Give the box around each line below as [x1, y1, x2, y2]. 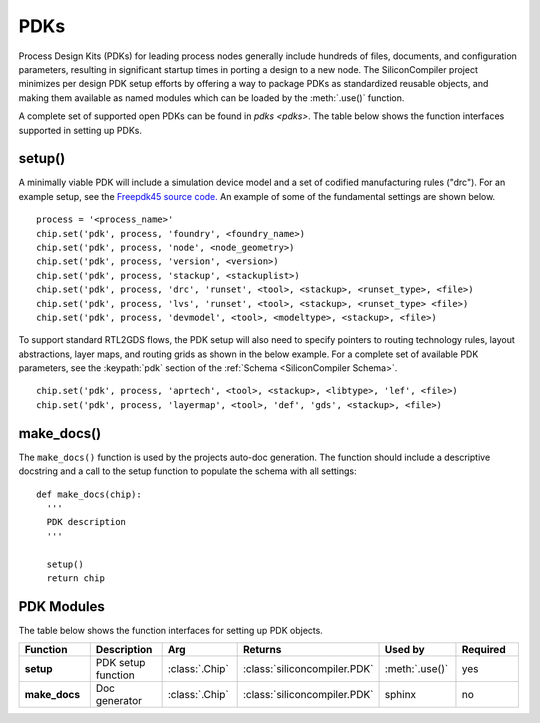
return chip [46, 572, 105, 584]
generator [95, 694, 142, 708]
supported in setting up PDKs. [18, 124, 142, 136]
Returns [242, 643, 282, 657]
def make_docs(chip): [36, 488, 142, 500]
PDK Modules [18, 598, 105, 615]
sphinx [384, 688, 417, 702]
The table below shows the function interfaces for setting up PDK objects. [18, 624, 324, 636]
